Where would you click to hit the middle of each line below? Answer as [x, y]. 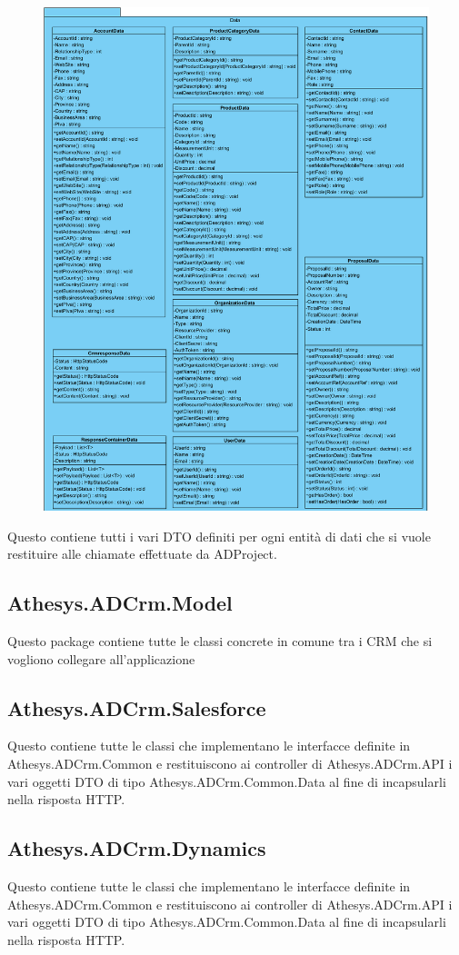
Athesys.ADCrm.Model [120, 603]
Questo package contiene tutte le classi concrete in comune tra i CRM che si [220, 640]
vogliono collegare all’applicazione [101, 658]
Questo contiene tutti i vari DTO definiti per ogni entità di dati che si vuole [219, 536]
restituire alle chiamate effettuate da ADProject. [142, 554]
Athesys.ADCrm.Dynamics [137, 848]
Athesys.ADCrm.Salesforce [137, 707]
